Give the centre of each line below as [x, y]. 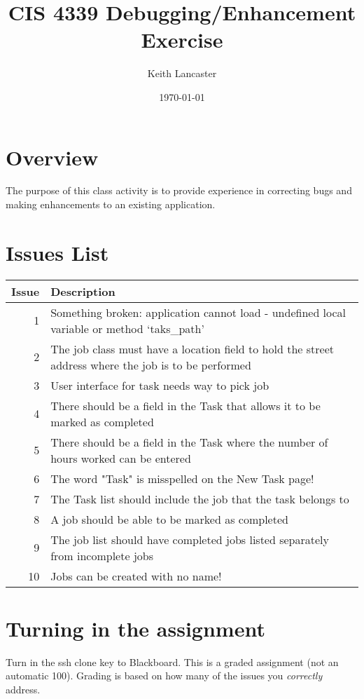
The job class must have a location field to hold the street [192, 348]
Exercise [182, 40]
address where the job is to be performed [151, 365]
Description [83, 291]
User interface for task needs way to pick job [160, 385]
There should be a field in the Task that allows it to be [185, 405]
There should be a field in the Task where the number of [189, 442]
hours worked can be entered [121, 458]
